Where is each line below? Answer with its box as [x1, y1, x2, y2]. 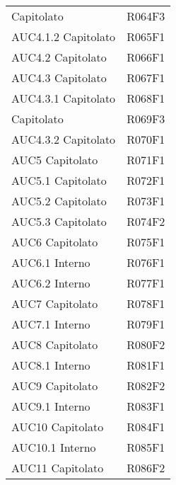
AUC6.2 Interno [11, 275, 90, 291]
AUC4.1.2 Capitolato [11, 28, 116, 45]
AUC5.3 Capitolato [11, 213, 107, 229]
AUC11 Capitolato [11, 460, 104, 476]
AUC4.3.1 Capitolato [11, 90, 116, 106]
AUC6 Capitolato [11, 234, 98, 250]
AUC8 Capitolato [11, 336, 98, 353]
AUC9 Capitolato [11, 377, 98, 394]
